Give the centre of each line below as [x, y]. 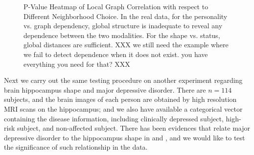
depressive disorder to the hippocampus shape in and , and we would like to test [125, 137]
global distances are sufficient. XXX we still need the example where [126, 45]
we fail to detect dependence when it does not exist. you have [116, 54]
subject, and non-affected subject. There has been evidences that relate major [133, 128]
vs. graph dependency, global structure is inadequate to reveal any [123, 26]
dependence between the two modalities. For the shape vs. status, [122, 35]
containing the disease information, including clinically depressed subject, [114, 118]
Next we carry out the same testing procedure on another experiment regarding [123, 80]
